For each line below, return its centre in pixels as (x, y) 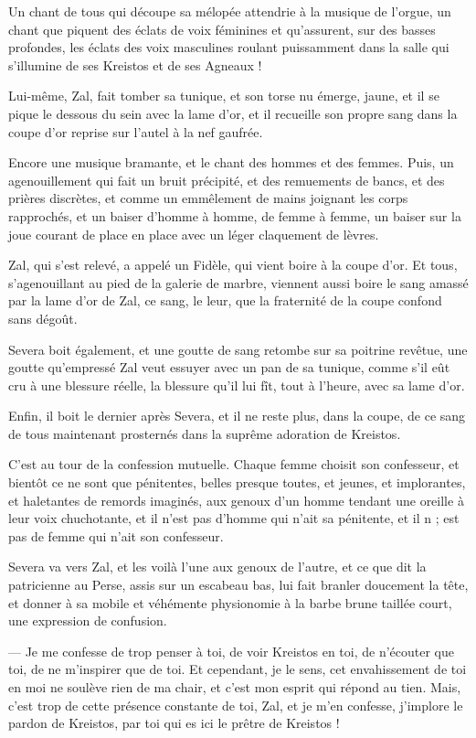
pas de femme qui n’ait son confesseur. (116, 535)
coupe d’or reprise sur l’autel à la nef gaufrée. (136, 131)
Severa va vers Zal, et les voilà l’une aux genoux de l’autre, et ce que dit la (217, 567)
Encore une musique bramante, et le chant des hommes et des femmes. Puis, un (231, 162)
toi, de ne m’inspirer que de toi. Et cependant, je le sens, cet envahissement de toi (238, 669)
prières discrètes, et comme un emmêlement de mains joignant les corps (208, 198)
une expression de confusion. (88, 620)
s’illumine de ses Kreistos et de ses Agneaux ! (135, 64)
